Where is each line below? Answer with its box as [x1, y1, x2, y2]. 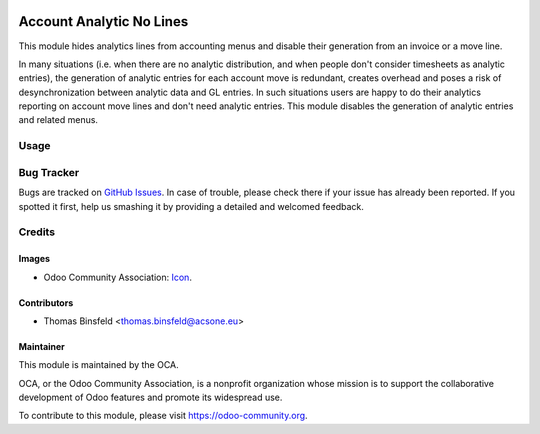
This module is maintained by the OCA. [18, 359, 179, 371]
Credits [18, 225, 55, 239]
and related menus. [18, 114, 99, 126]
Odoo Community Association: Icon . [43, 271, 192, 283]
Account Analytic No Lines [18, 13, 189, 30]
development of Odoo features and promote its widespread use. [18, 391, 283, 404]
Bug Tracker [18, 165, 80, 179]
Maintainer [18, 340, 65, 352]
